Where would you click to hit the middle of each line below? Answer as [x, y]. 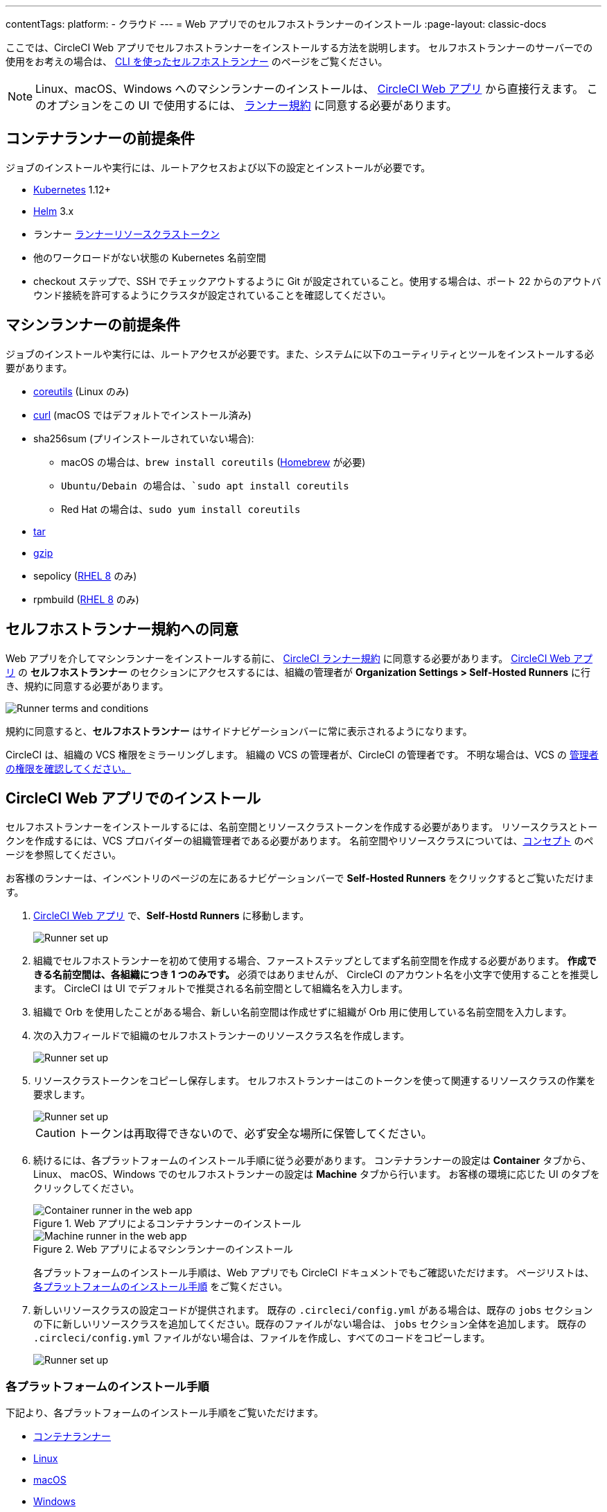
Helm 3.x [54, 211]
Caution [56, 1133]
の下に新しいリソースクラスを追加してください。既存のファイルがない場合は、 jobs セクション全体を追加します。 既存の [310, 1324]
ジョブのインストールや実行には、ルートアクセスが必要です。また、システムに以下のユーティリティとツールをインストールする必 [300, 354]
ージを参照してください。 [63, 855]
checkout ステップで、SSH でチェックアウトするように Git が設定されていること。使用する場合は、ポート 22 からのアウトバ [317, 281]
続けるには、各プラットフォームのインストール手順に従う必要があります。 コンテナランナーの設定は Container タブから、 [313, 1161]
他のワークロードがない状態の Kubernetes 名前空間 [150, 257]
